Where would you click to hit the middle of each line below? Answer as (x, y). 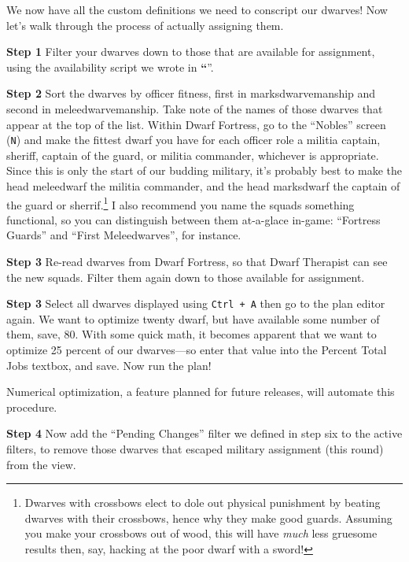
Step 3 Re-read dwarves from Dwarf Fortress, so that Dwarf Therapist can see (197, 262)
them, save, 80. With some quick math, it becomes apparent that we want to (192, 334)
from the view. (41, 464)
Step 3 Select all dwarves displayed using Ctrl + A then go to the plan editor (196, 303)
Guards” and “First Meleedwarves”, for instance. (124, 235)
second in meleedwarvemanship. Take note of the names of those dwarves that (195, 108)
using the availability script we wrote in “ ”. (110, 67)
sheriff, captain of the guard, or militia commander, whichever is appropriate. (193, 155)
